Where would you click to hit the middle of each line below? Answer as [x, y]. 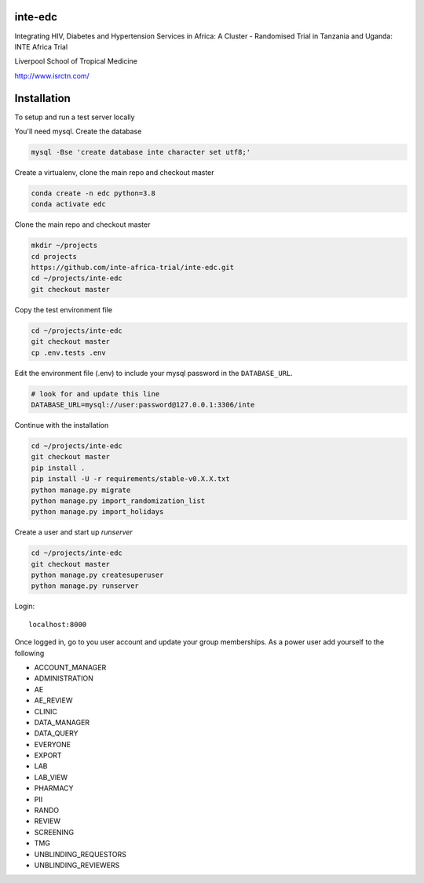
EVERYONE [52, 744]
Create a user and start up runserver [73, 532]
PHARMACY [54, 788]
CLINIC [46, 711]
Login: [25, 606]
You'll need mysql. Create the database [78, 131]
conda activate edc [68, 204]
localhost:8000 [58, 624]
